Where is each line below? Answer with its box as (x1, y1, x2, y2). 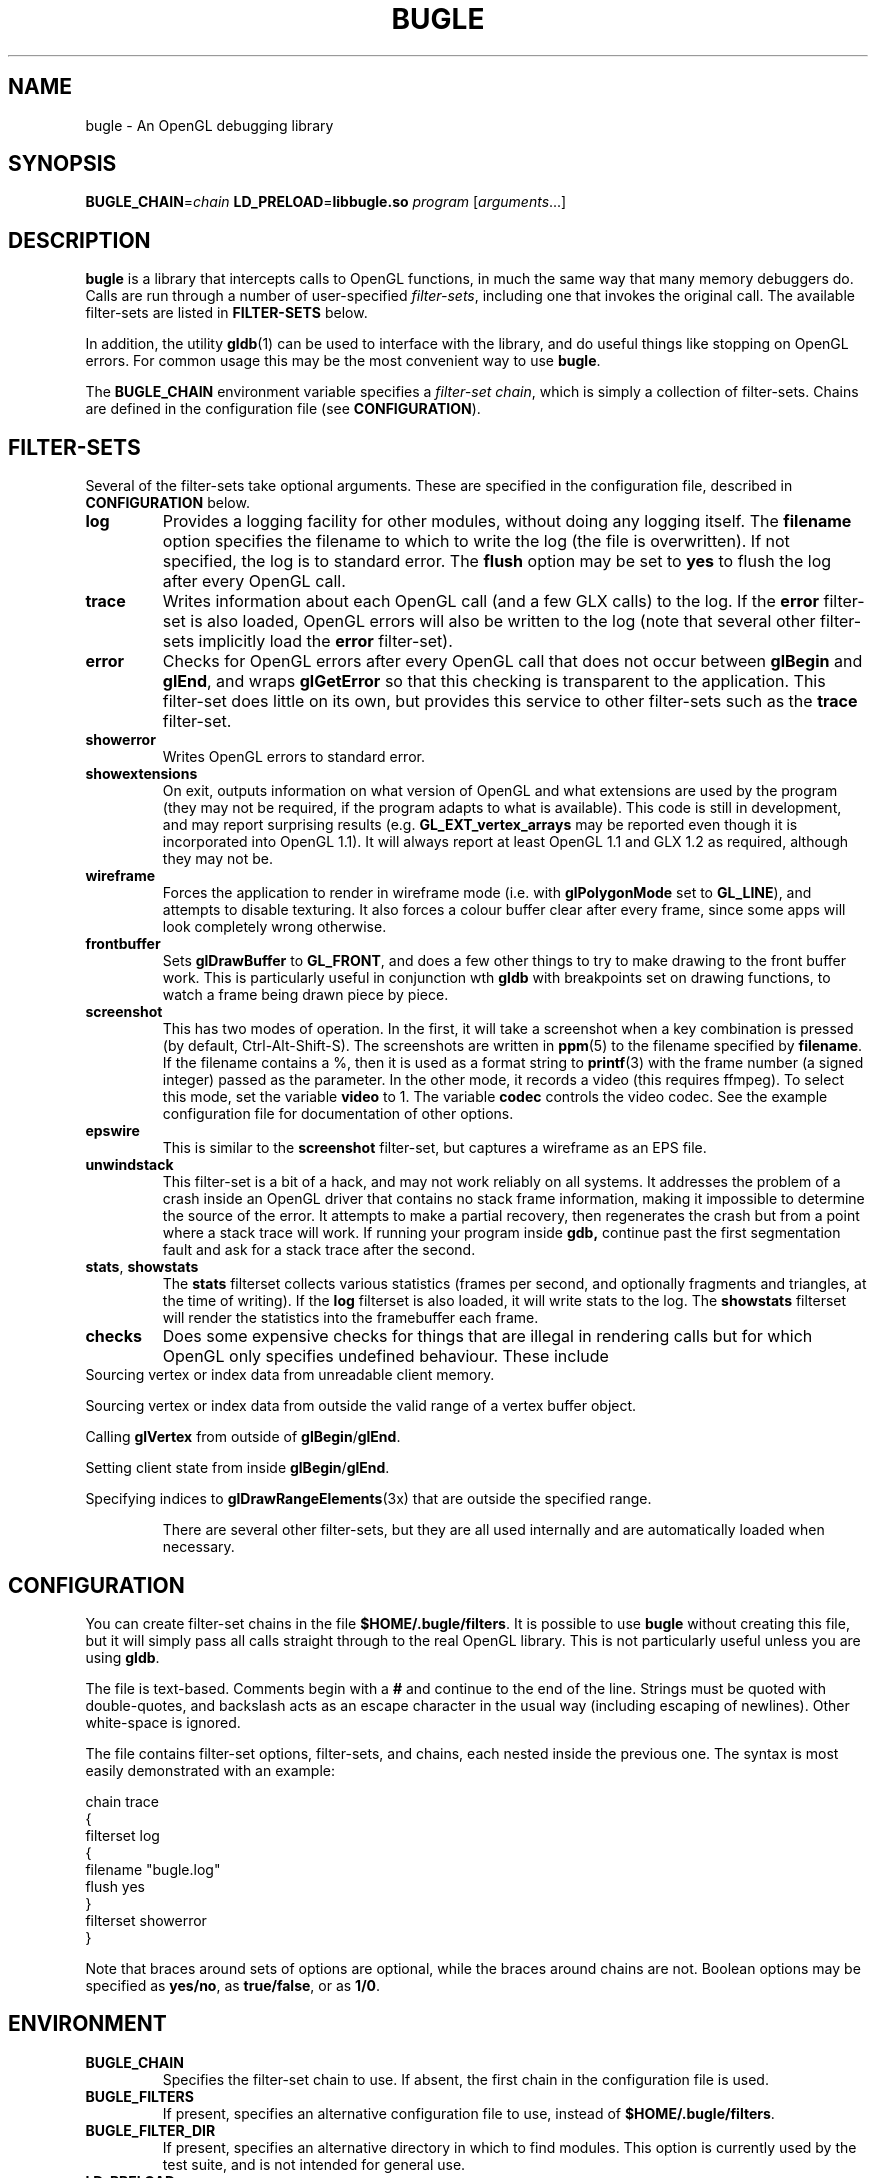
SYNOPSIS (8, 151, 117, 177)
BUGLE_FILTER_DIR (85, 2121, 216, 2139)
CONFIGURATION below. (85, 494, 250, 512)
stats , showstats (85, 1258, 199, 1276)
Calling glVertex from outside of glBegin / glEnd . (85, 1428, 401, 1446)
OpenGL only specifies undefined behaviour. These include (162, 1346, 609, 1367)
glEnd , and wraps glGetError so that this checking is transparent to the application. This (162, 671, 826, 692)
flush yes (85, 1877, 145, 1895)
